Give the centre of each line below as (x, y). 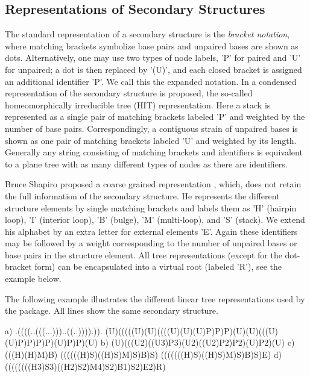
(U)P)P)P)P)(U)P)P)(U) (52, 342)
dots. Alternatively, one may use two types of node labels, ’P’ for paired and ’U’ (153, 58)
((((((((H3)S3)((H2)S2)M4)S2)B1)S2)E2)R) (85, 366)
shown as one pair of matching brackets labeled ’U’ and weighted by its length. (151, 140)
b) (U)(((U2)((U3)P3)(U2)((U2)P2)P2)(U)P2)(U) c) (198, 342)
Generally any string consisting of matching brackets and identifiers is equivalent (154, 152)
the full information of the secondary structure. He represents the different (142, 195)
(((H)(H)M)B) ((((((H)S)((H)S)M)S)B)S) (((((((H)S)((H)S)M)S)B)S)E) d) (144, 354)
